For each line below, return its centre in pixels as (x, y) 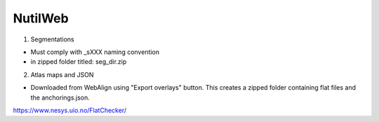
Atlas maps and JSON (62, 74)
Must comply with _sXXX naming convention (95, 52)
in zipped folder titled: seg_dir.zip (79, 62)
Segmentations (52, 39)
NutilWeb (41, 18)
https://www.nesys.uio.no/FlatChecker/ (69, 110)
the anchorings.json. (60, 97)
